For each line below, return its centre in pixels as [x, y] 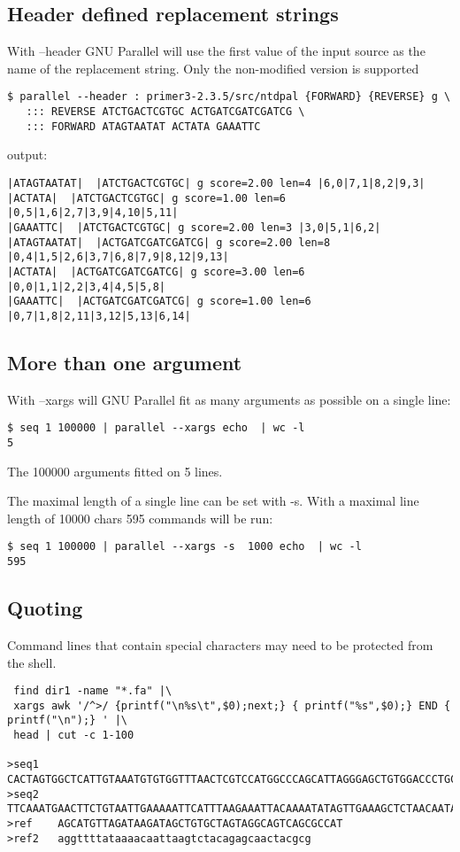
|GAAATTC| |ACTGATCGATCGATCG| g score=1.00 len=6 [159, 302]
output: [27, 155]
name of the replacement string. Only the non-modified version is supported [213, 68]
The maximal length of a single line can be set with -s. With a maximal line [213, 501]
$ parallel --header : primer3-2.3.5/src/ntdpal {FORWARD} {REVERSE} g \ [229, 97]
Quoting [45, 608]
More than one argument [125, 362]
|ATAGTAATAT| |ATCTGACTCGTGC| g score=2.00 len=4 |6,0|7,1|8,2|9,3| [216, 183]
